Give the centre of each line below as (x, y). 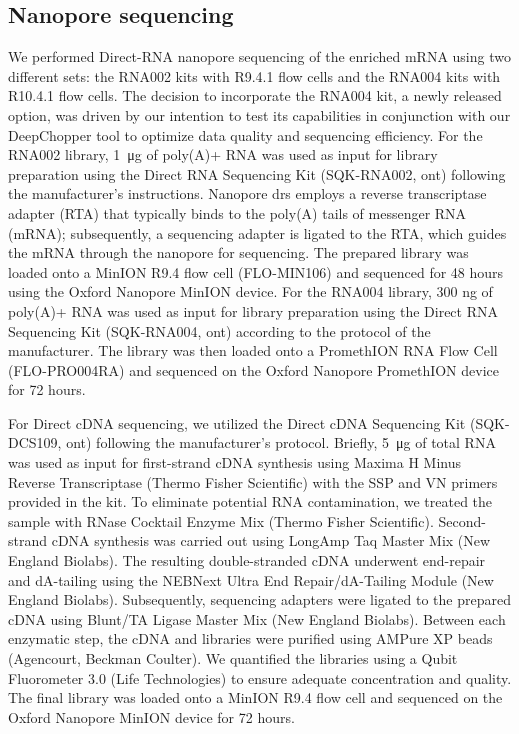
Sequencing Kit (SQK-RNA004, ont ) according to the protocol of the (219, 330)
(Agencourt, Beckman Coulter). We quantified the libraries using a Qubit (233, 658)
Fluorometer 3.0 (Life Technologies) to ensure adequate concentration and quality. (260, 677)
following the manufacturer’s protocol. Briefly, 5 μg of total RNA (296, 442)
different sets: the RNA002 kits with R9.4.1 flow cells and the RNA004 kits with (254, 75)
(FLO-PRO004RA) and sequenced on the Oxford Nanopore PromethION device (253, 369)
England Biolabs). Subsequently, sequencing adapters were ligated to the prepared (259, 599)
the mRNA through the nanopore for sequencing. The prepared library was (238, 252)
